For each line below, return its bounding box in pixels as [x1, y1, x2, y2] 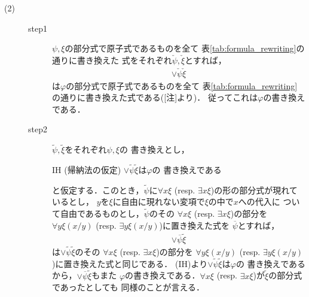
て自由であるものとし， [52, 207, 144, 220]
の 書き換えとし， [120, 143, 189, 156]
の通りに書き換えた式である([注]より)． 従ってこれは [52, 91, 258, 104]
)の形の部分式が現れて [210, 183, 298, 196]
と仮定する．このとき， [52, 183, 144, 196]
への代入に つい [238, 195, 300, 208]
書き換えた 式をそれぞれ [77, 53, 172, 66]
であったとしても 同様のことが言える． [52, 281, 204, 293]
